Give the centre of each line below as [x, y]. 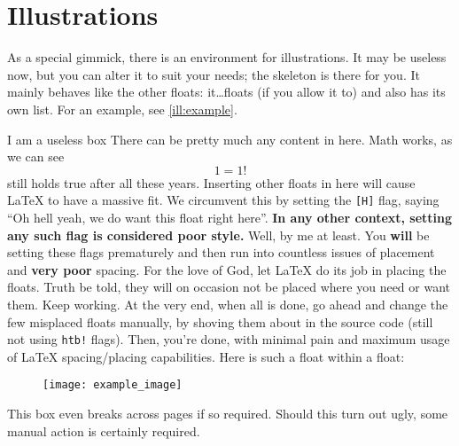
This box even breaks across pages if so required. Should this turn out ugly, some [228, 413]
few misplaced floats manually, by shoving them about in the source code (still [220, 321]
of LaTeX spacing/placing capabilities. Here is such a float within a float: [206, 356]
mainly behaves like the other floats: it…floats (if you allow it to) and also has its [226, 92]
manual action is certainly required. [104, 430]
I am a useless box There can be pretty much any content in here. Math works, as [230, 139]
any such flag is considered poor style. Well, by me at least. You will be [218, 235]
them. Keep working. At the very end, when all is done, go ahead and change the [228, 304]
